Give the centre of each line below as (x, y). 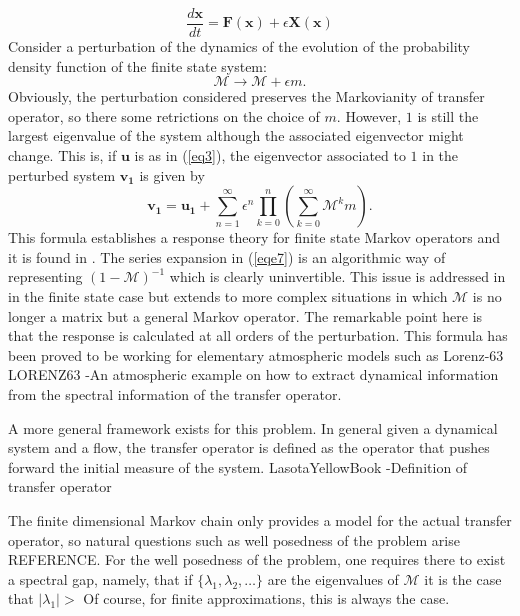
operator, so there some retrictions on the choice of (164, 115)
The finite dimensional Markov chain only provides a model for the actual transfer (260, 519)
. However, (369, 115)
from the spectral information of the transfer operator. (175, 393)
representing (45, 276)
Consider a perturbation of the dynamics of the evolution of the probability (239, 46)
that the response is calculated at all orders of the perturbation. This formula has (258, 335)
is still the (448, 115)
